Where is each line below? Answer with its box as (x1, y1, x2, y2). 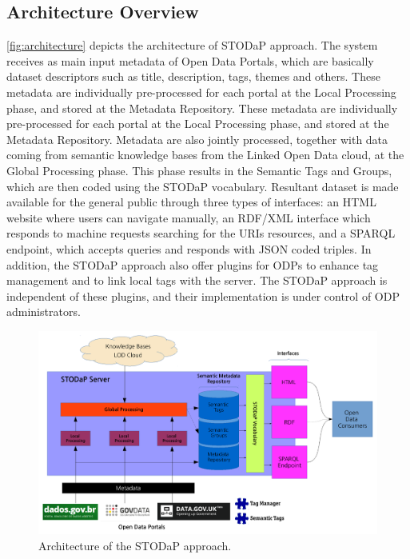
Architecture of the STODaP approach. (38, 537, 232, 553)
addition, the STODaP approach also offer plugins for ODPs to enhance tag (6, 256, 379, 273)
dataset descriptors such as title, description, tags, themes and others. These (6, 68, 380, 85)
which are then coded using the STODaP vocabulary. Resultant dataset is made (6, 178, 399, 194)
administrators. (6, 303, 81, 320)
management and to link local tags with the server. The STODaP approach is (6, 272, 388, 289)
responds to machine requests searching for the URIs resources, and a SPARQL (6, 225, 396, 242)
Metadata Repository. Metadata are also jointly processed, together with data (6, 130, 388, 147)
